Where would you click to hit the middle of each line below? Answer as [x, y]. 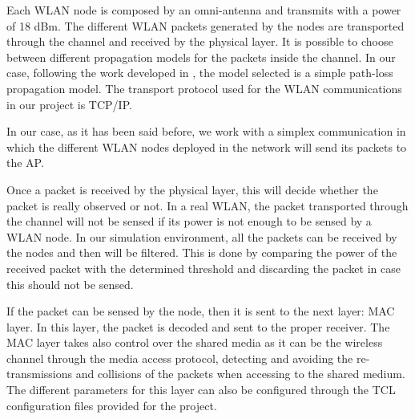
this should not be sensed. [70, 284]
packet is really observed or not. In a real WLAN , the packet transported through [207, 205]
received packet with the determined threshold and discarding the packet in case [203, 268]
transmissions [40, 374]
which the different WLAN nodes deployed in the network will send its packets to [207, 146]
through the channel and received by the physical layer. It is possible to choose [200, 41]
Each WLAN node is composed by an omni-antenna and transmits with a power [204, 10]
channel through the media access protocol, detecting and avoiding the [180, 358]
